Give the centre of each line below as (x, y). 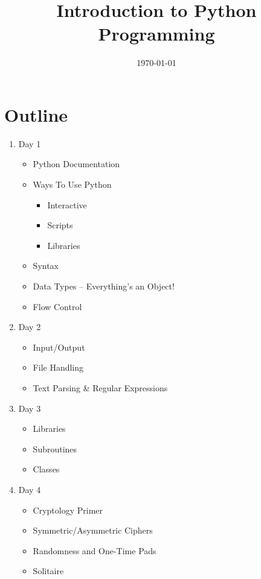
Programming (156, 34)
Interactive (67, 204)
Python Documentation (76, 164)
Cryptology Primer (68, 510)
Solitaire (48, 571)
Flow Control (57, 306)
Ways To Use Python (72, 184)
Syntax (46, 266)
